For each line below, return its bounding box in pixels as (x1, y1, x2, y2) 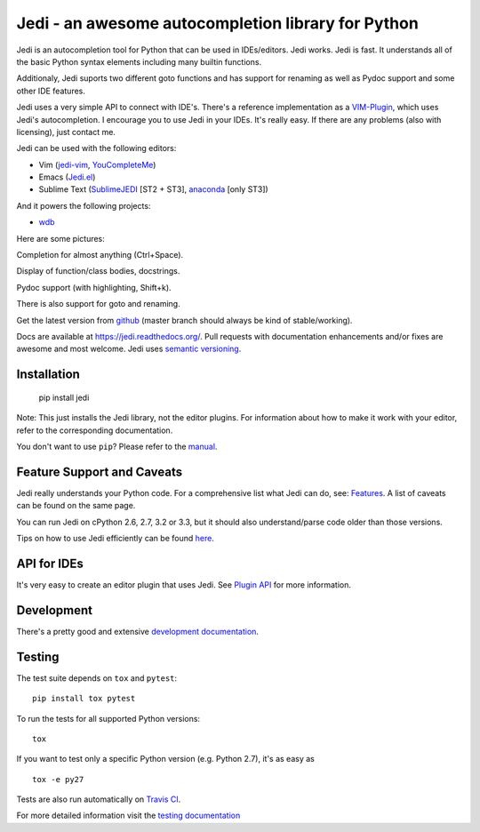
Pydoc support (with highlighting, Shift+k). (16, 282, 172, 292)
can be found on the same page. (16, 500, 136, 511)
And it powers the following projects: (16, 200, 151, 211)
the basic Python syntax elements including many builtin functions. (16, 56, 262, 67)
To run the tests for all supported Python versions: (16, 713, 200, 724)
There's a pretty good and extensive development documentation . (16, 626, 260, 636)
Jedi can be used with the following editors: (16, 143, 177, 154)
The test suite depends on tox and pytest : (16, 672, 178, 684)
